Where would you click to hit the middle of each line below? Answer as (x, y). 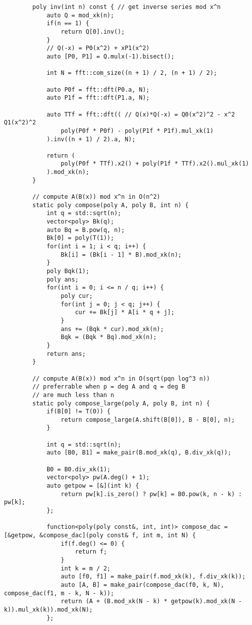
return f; (91, 552)
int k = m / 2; (86, 568)
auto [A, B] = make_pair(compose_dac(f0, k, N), (142, 585)
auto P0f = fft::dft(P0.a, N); (98, 89)
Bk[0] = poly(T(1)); (80, 238)
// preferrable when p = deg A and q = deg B (109, 387)
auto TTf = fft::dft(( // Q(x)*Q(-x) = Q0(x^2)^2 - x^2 (141, 114)
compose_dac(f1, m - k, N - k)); (59, 593)
